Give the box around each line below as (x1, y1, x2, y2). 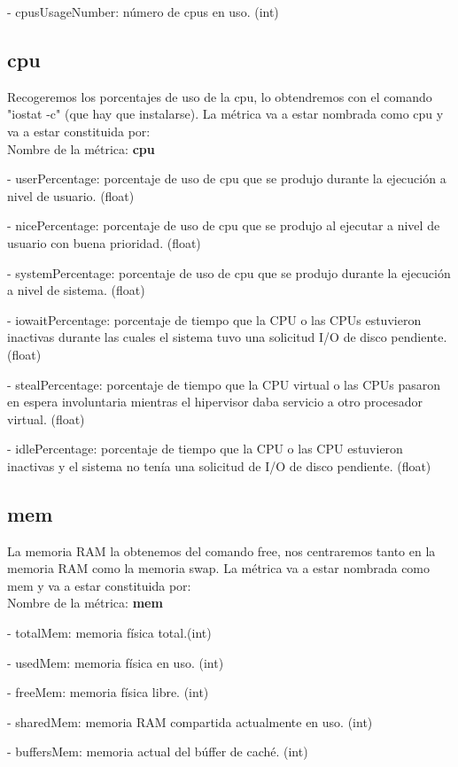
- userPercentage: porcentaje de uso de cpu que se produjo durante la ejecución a (7, 169, 446, 188)
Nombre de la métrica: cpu (7, 139, 155, 158)
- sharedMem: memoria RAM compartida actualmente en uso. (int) (7, 712, 373, 731)
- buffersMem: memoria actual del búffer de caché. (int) (7, 742, 308, 761)
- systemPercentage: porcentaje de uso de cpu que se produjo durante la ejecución (7, 263, 451, 282)
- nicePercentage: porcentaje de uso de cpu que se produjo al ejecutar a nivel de (7, 216, 440, 235)
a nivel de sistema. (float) (7, 281, 145, 299)
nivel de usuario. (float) (7, 186, 135, 205)
